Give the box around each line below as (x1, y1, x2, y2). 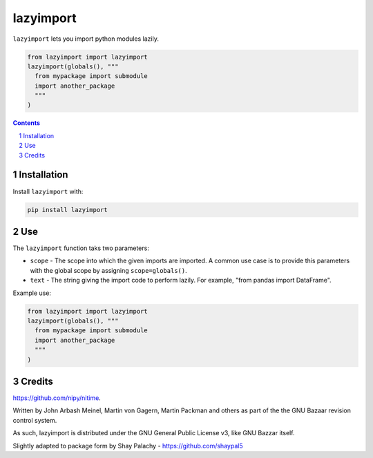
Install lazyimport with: (12, 187, 84, 195)
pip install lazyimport (27, 206, 108, 213)
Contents (12, 119, 41, 127)
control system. (12, 416, 57, 424)
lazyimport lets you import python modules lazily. (12, 35, 159, 43)
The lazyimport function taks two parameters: (12, 244, 150, 252)
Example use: (12, 289, 52, 297)
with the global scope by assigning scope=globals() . (30, 266, 187, 274)
